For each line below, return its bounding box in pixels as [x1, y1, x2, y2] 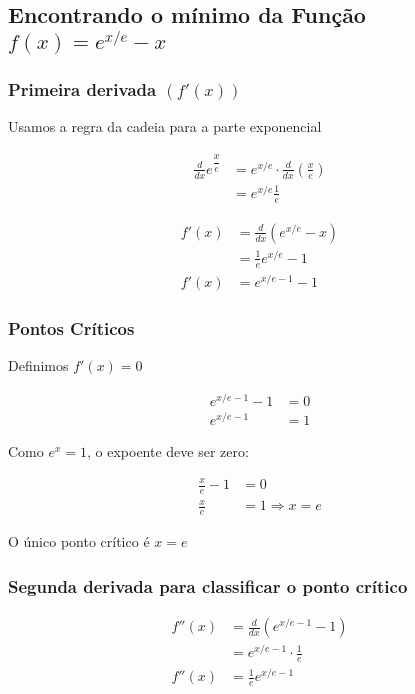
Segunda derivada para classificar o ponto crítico [8, 573, 408, 598]
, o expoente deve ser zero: [87, 440, 249, 461]
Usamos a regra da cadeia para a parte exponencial [8, 116, 322, 137]
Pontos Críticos [8, 315, 135, 340]
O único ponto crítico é [8, 531, 150, 552]
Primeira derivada [8, 77, 157, 102]
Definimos [8, 355, 69, 376]
